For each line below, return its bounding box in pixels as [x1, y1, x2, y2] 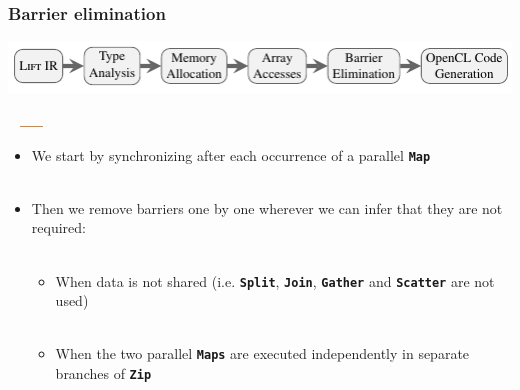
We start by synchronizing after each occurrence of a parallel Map [31, 144, 431, 165]
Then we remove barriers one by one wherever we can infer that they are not [31, 197, 503, 218]
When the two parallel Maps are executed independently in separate [55, 343, 470, 364]
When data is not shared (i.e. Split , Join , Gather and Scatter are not [55, 270, 495, 291]
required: [31, 217, 86, 238]
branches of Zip [55, 363, 152, 384]
